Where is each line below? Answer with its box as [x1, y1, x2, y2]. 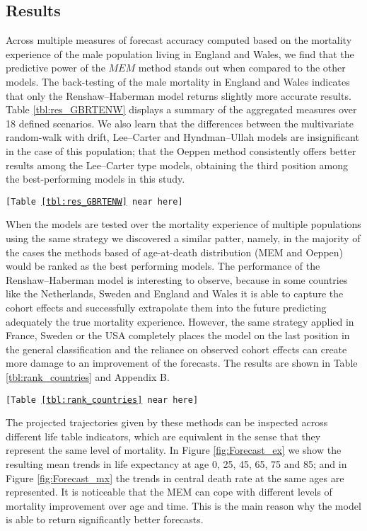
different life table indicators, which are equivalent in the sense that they [6, 428, 321, 443]
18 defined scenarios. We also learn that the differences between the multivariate [6, 115, 354, 130]
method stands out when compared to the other [138, 60, 346, 75]
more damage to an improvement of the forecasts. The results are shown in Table [6, 355, 358, 370]
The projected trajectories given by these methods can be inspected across [6, 415, 328, 430]
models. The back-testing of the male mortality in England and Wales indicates [6, 74, 350, 88]
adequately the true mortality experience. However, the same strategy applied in [6, 314, 354, 329]
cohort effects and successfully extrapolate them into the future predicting [6, 299, 327, 314]
